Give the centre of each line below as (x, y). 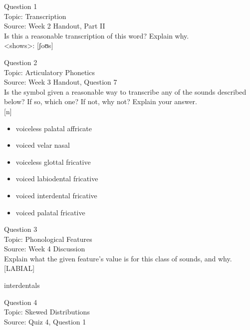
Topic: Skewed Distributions (47, 312)
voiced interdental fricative (56, 195)
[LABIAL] (19, 268)
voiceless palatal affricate (54, 128)
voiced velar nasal (43, 145)
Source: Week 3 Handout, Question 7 (61, 82)
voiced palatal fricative (50, 212)
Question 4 (21, 302)
